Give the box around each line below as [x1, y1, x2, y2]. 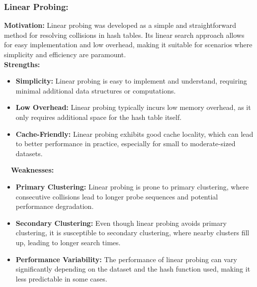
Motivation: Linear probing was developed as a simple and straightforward [4, 20, 237, 30]
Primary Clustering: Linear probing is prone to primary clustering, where [15, 181, 249, 191]
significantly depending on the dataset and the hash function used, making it [15, 264, 251, 274]
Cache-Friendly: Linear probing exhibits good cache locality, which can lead [15, 128, 254, 139]
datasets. [15, 148, 43, 158]
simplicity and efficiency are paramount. [4, 49, 126, 59]
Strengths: [4, 59, 40, 69]
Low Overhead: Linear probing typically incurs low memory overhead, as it [15, 102, 251, 112]
